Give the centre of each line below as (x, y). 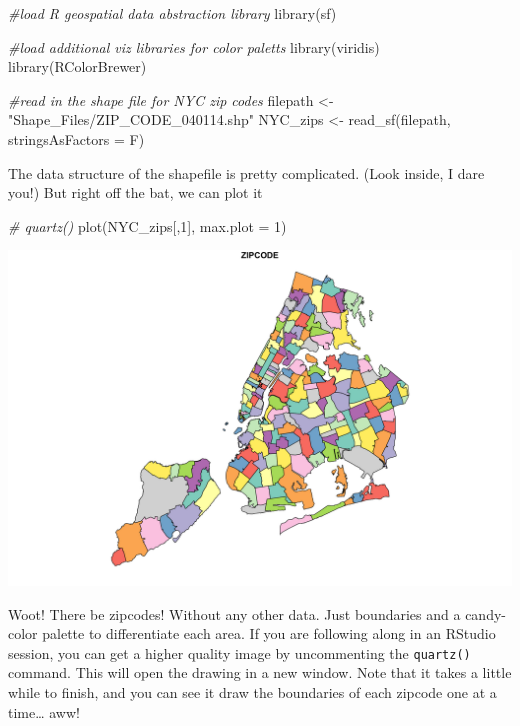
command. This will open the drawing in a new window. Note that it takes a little (260, 672)
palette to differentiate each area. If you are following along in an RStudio (269, 633)
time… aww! (44, 711)
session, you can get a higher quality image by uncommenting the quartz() (239, 652)
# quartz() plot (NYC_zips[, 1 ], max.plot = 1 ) (147, 225)
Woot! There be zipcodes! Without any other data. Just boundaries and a (234, 613)
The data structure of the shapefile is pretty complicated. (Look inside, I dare (246, 172)
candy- (485, 613)
